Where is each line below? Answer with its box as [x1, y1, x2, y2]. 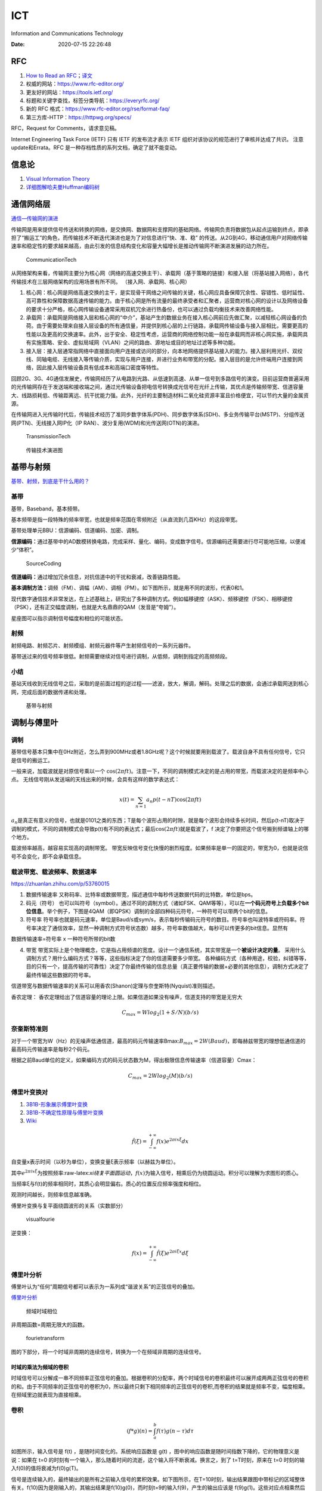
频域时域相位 [26, 1307, 58, 1314]
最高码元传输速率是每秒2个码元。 [11, 1045, 93, 1053]
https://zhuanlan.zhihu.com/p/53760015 [11, 880, 110, 887]
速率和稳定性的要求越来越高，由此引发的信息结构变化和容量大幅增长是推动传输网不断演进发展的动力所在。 [11, 242, 273, 250]
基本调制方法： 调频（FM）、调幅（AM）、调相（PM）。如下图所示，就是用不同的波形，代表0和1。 [11, 584, 247, 592]
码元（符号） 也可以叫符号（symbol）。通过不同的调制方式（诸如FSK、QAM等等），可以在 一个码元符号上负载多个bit [26, 899, 309, 907]
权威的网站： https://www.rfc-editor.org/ [26, 81, 125, 88]
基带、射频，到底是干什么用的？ [11, 478, 89, 485]
